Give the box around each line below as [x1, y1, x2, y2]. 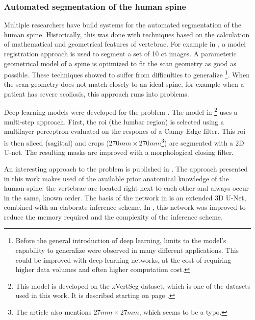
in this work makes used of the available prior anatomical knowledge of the [4, 173, 229, 183]
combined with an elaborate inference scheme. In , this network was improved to [4, 202, 246, 212]
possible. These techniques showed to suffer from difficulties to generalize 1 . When [4, 68, 250, 79]
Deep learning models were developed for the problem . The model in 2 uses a [4, 105, 238, 117]
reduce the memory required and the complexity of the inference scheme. [4, 211, 223, 222]
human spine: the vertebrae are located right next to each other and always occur [4, 183, 249, 193]
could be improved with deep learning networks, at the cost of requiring [15, 254, 231, 265]
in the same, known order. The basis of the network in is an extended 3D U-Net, [4, 192, 246, 202]
